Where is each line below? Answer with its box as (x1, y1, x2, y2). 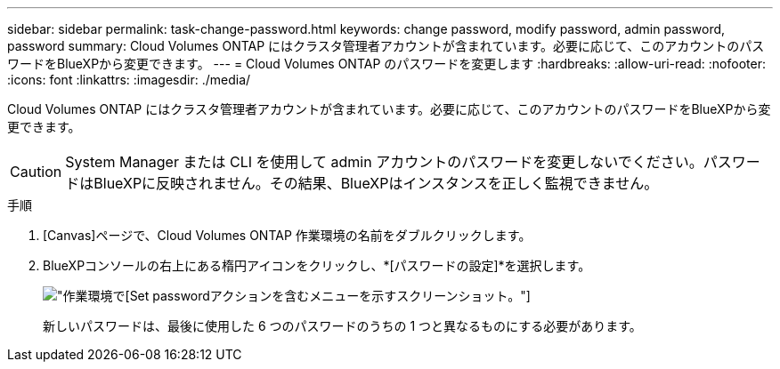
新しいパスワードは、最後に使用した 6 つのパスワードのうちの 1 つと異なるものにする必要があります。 (43, 318, 642, 333)
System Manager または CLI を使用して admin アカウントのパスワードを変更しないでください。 (65, 153, 703, 171)
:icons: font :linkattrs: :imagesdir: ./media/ (7, 72, 251, 87)
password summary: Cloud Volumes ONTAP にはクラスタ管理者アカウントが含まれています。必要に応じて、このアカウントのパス (7, 38, 765, 53)
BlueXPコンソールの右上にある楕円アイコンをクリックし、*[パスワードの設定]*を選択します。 (43, 258, 591, 273)
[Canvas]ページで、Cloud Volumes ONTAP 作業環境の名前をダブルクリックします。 (43, 228, 532, 243)
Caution (10, 163, 62, 180)
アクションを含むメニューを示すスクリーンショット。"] (209, 288, 531, 303)
